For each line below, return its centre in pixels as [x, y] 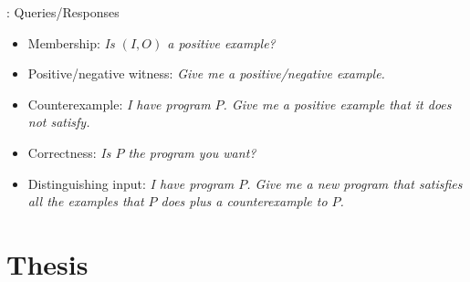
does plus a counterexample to [244, 201]
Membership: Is [71, 42]
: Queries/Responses [63, 12]
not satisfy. [59, 122]
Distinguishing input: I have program [131, 183]
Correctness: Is [69, 152]
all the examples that [86, 201]
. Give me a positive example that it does [337, 104]
